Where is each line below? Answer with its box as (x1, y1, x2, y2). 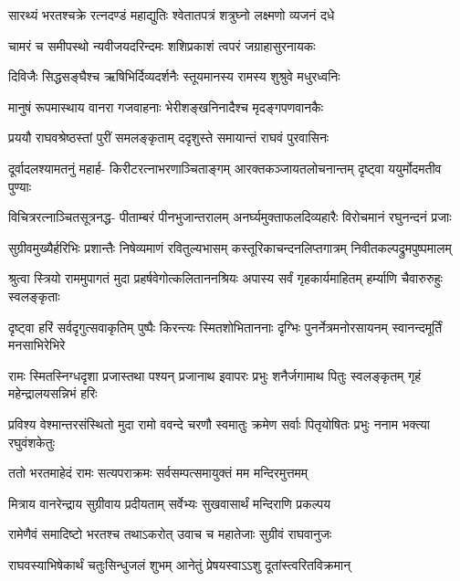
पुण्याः (8, 176, 32, 195)
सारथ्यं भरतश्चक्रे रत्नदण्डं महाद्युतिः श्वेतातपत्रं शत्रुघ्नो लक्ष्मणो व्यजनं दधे (8, 5, 335, 24)
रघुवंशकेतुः (8, 432, 56, 451)
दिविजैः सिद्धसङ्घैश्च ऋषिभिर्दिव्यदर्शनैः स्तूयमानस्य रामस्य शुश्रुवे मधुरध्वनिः (8, 67, 340, 86)
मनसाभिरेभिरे (8, 335, 66, 354)
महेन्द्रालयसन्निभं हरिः (8, 384, 98, 403)
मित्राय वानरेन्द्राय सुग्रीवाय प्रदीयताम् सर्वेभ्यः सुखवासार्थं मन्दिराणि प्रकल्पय (8, 493, 331, 512)
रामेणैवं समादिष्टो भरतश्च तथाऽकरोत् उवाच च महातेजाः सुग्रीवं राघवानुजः (8, 524, 332, 544)
